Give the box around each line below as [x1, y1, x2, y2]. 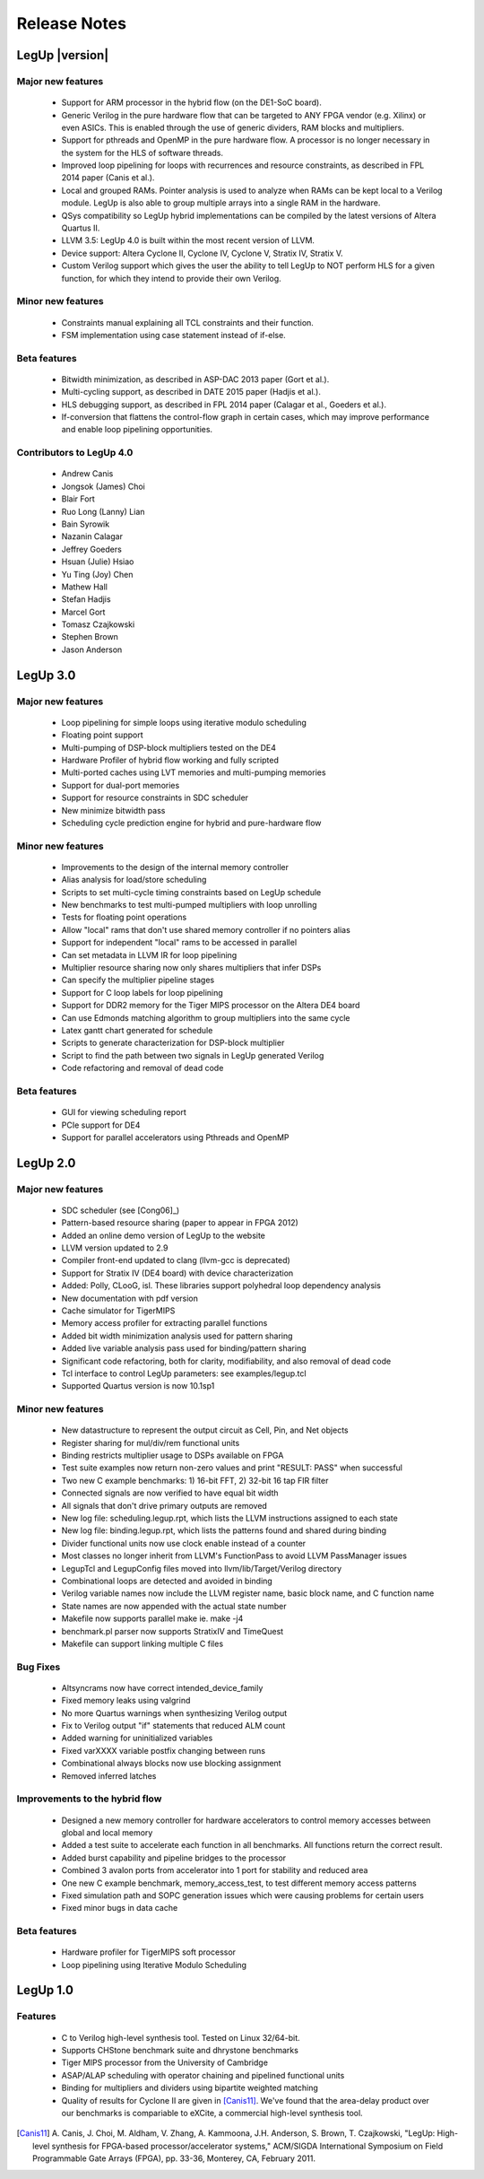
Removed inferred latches [61, 1770, 157, 1781]
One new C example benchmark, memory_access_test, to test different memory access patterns [61, 1878, 417, 1888]
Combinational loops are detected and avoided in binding [61, 1575, 272, 1586]
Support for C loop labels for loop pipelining [61, 987, 223, 998]
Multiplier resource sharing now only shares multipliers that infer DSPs [61, 963, 322, 973]
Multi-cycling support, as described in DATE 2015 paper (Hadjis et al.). [61, 387, 322, 397]
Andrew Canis [61, 468, 114, 479]
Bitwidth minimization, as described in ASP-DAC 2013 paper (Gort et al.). [61, 373, 330, 385]
